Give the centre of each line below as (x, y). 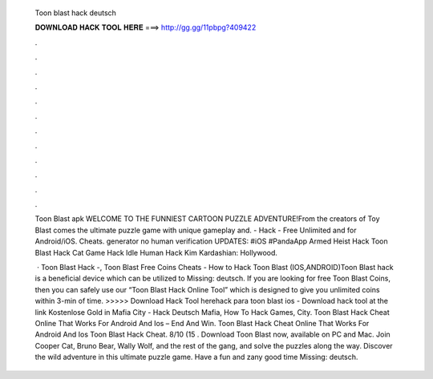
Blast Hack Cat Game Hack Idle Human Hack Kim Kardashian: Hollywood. (156, 252)
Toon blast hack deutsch (75, 13)
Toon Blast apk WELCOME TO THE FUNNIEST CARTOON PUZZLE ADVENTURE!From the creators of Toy (207, 219)
